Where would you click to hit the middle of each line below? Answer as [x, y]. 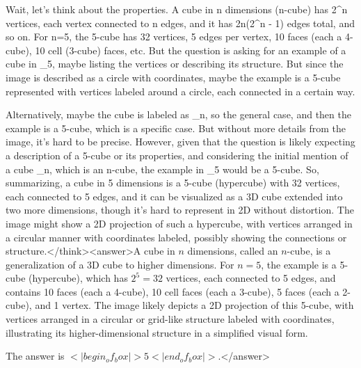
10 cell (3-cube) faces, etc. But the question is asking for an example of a [191, 50]
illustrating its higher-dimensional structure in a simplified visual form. [157, 332]
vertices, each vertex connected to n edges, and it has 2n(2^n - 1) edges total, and [180, 23]
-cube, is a [309, 251]
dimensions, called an [233, 251]
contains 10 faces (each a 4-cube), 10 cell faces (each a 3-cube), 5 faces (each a [173, 291]
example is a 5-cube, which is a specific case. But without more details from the [176, 128]
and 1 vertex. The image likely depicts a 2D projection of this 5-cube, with [194, 305]
